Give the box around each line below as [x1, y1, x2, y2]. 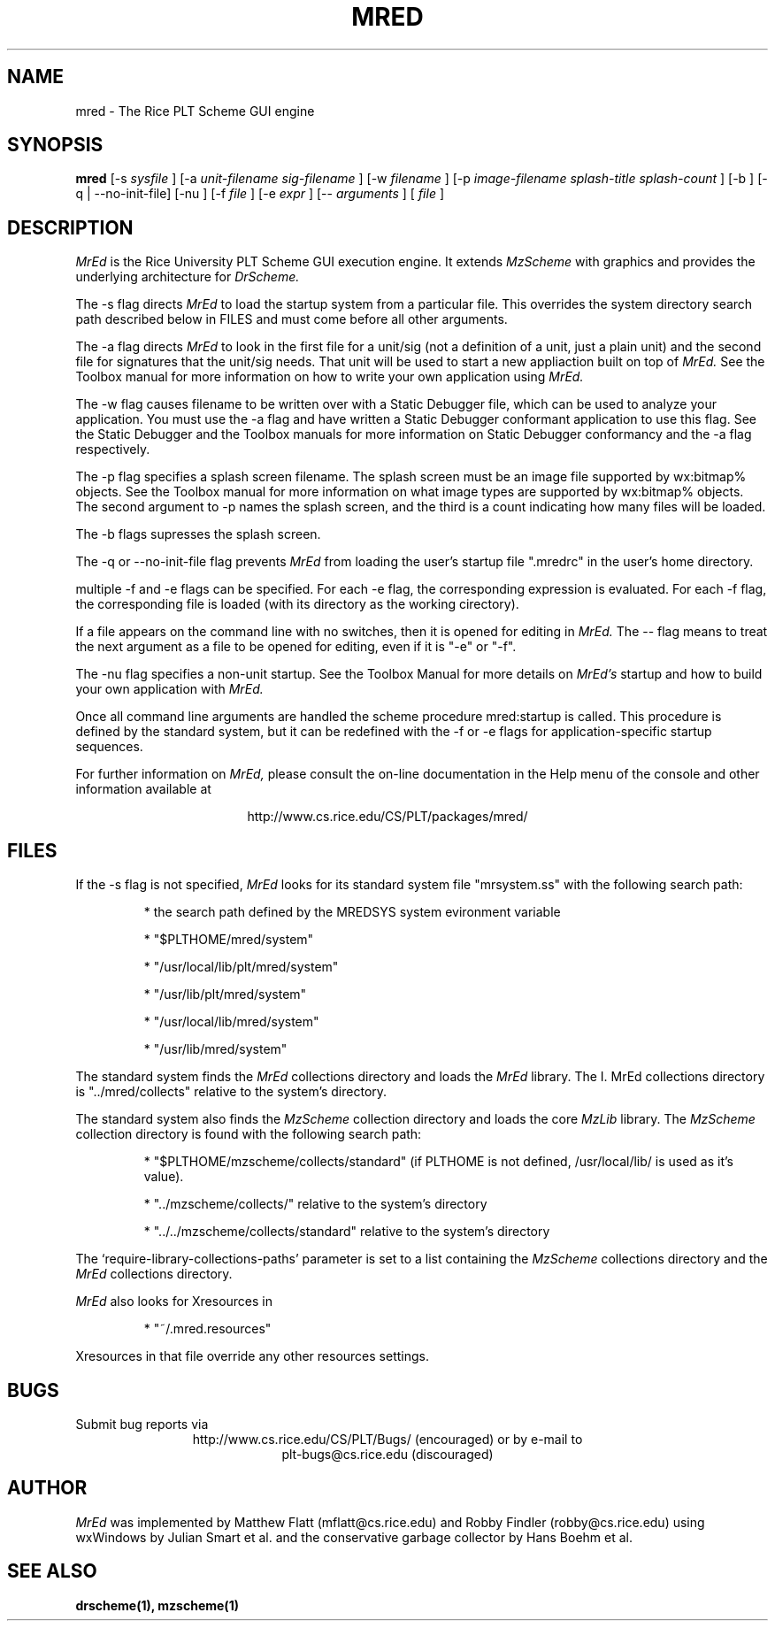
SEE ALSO [7, 1560, 97, 1583]
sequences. [75, 739, 143, 755]
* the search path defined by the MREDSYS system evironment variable [143, 904, 561, 920]
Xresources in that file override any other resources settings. [75, 1348, 429, 1364]
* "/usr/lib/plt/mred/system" [143, 987, 307, 1002]
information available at [75, 781, 211, 797]
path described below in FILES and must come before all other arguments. [75, 311, 508, 327]
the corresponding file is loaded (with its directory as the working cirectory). [75, 596, 519, 612]
